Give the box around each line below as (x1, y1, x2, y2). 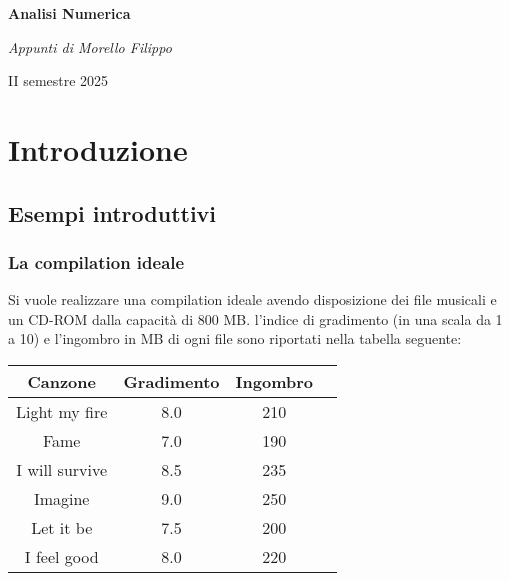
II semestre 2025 (8, 70, 109, 91)
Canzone (27, 369, 96, 393)
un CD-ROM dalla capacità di (8, 308, 194, 329)
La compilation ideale (8, 249, 185, 274)
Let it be (31, 515, 93, 539)
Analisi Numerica (8, 3, 131, 23)
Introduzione (8, 128, 188, 169)
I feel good (24, 544, 99, 568)
